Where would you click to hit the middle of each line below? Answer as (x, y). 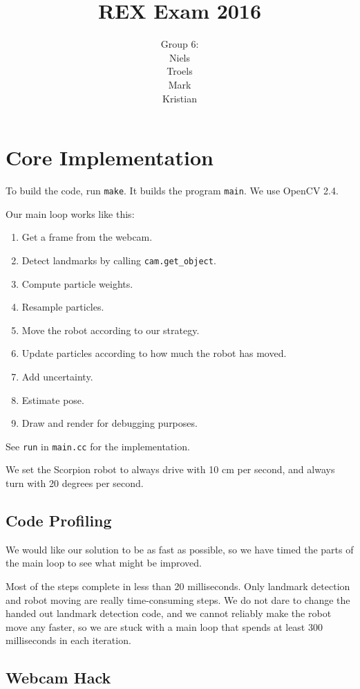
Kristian (180, 98)
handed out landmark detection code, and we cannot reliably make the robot (169, 613)
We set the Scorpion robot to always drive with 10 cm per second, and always (170, 469)
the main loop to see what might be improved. (104, 563)
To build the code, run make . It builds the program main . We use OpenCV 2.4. (172, 191)
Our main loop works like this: (70, 213)
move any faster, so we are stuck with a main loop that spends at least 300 (164, 626)
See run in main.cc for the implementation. (98, 446)
